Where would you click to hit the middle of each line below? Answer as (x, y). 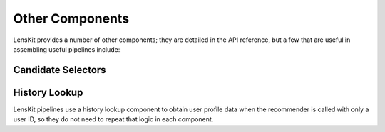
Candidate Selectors (60, 70)
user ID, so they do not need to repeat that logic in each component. (113, 119)
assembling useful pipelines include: (67, 49)
